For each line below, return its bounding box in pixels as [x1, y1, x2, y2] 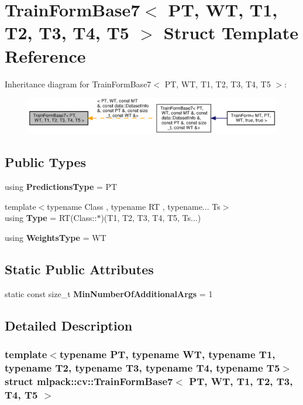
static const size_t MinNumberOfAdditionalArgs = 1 [5, 287, 213, 300]
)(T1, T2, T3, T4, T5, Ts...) [101, 212, 201, 224]
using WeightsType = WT [5, 231, 106, 243]
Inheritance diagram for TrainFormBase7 [5, 77, 151, 90]
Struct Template [163, 21, 298, 45]
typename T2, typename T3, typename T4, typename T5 [5, 360, 280, 375]
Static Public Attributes [5, 260, 154, 278]
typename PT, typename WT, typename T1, [59, 347, 276, 362]
